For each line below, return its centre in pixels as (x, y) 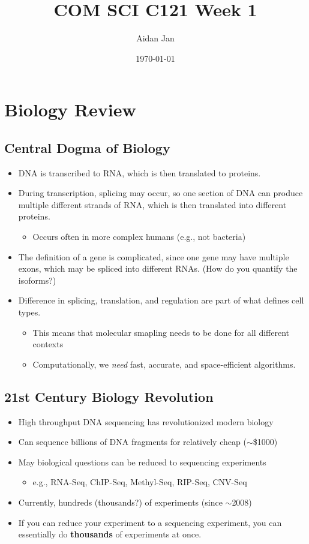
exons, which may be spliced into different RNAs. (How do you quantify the (158, 268)
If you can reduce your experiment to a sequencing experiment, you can (150, 522)
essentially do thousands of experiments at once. (110, 534)
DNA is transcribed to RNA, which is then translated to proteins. (139, 172)
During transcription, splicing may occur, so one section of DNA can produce (160, 193)
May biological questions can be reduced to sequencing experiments (142, 462)
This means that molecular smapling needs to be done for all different (161, 332)
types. (29, 312)
